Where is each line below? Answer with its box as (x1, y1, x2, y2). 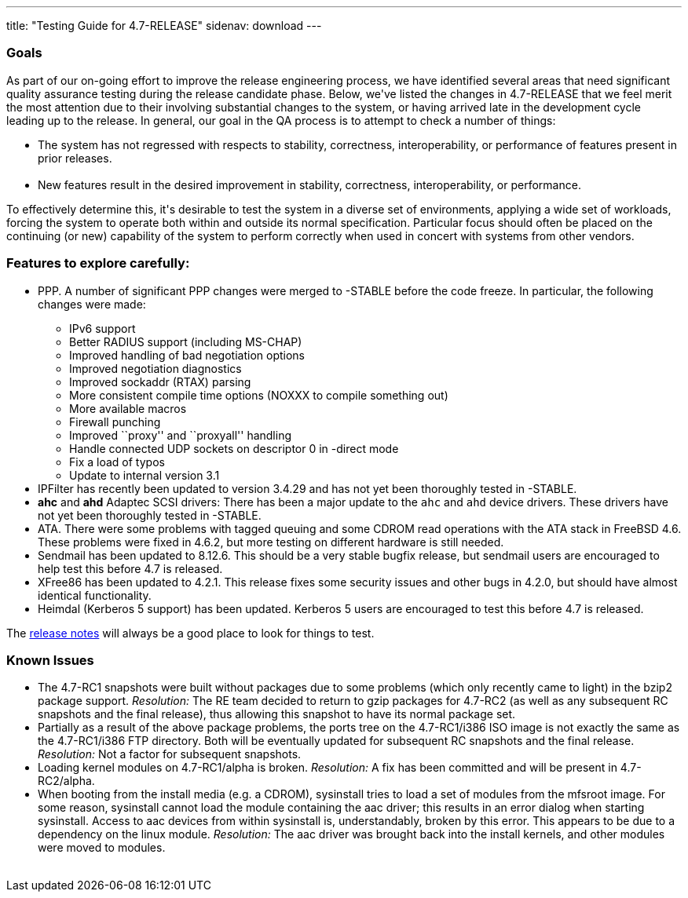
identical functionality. (38, 588, 152, 602)
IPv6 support (69, 321, 136, 335)
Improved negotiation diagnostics (69, 361, 242, 375)
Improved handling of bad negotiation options (69, 348, 305, 362)
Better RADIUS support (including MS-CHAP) (69, 334, 302, 349)
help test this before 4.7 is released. (38, 561, 223, 575)
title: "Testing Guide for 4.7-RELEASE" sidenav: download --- (6, 19, 322, 32)
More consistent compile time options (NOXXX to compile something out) (69, 388, 448, 402)
